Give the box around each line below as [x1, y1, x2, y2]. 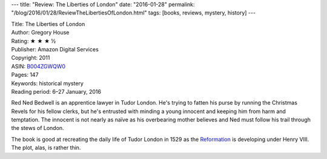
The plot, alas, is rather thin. [11, 144, 81, 151]
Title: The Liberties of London [11, 20, 85, 27]
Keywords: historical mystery [11, 79, 84, 87]
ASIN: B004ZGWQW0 [11, 62, 66, 70]
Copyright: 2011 [11, 54, 50, 62]
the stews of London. [11, 125, 64, 132]
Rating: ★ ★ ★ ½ [11, 37, 56, 45]
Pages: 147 [11, 71, 39, 79]
